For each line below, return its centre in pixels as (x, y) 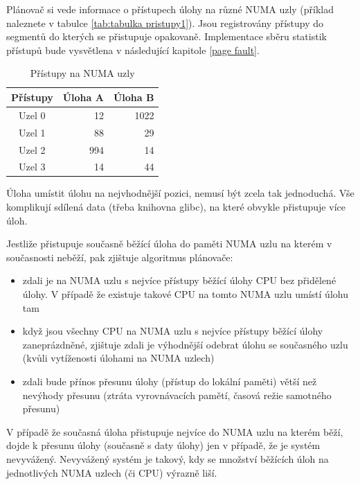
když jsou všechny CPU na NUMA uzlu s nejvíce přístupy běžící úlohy (173, 331)
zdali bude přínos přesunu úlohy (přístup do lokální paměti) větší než (170, 381)
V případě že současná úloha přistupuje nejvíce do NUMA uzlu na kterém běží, (175, 431)
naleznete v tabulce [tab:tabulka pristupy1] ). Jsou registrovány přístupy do (165, 23)
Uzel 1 (32, 132)
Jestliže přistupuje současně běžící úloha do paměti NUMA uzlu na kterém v (169, 244)
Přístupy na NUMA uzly (82, 73)
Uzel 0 (32, 115)
